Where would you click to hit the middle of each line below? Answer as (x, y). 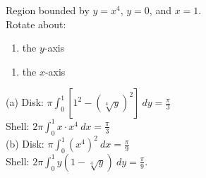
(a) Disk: (25, 102)
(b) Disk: (25, 144)
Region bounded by (48, 10)
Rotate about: (36, 24)
